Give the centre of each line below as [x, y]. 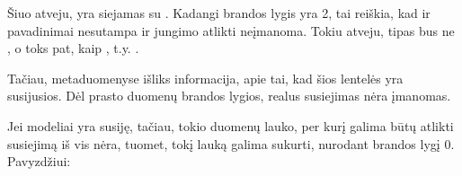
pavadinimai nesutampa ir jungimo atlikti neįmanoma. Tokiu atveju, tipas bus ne [231, 30]
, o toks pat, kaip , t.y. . [73, 48]
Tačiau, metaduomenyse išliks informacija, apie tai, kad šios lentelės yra [205, 78]
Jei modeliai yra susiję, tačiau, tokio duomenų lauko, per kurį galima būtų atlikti [231, 125]
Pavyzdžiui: [39, 161]
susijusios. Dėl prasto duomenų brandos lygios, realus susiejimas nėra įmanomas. [229, 96]
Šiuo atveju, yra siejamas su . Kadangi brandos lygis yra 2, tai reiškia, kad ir [219, 13]
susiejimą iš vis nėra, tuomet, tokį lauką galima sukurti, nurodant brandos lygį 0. [231, 143]
